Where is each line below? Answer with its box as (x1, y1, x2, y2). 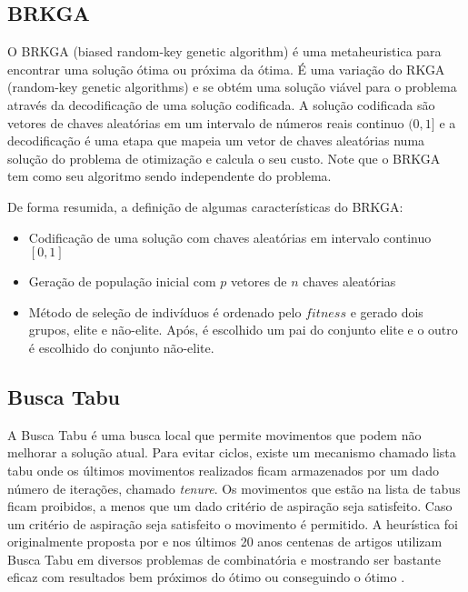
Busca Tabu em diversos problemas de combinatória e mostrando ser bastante (7, 549, 441, 568)
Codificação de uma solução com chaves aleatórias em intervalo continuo (28, 227, 432, 246)
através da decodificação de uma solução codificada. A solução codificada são (7, 95, 435, 114)
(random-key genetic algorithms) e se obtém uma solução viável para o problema (7, 77, 457, 96)
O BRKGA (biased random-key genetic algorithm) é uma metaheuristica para (7, 42, 442, 61)
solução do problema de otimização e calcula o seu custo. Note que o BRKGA (7, 148, 441, 167)
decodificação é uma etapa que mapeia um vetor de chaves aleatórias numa (7, 131, 425, 150)
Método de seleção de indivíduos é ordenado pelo (28, 302, 302, 321)
